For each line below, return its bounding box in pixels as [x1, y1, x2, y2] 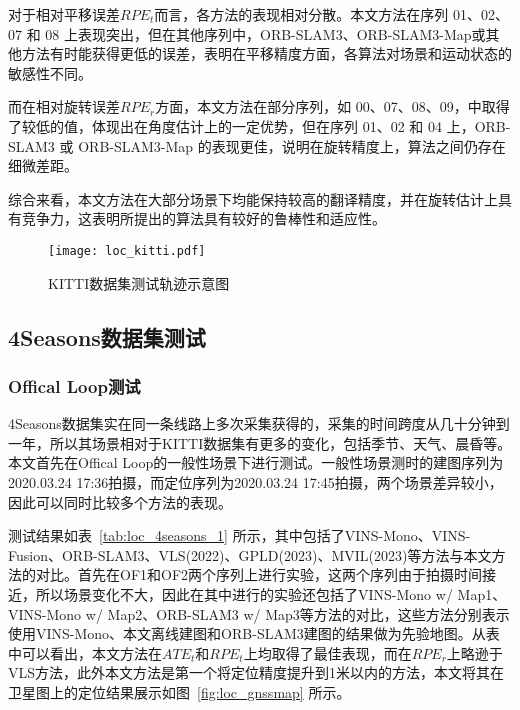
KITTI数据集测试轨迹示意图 [48, 272, 230, 293]
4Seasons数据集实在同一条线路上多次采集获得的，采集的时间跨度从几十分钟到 [8, 413, 510, 434]
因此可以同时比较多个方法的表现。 [8, 491, 232, 512]
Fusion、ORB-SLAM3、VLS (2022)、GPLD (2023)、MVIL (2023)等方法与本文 [8, 544, 492, 565]
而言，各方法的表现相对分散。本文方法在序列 [154, 4, 449, 24]
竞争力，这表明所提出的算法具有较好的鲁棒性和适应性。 [21, 208, 386, 229]
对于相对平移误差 [8, 4, 120, 24]
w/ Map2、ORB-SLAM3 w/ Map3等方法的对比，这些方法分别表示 [85, 603, 510, 624]
